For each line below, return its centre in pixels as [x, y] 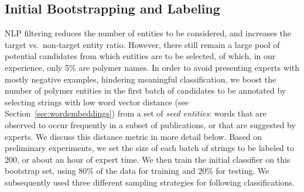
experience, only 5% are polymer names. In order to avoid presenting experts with [152, 67]
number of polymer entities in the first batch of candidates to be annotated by [146, 90]
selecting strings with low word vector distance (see [97, 102]
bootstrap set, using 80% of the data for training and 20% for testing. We [137, 171]
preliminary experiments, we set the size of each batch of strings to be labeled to [149, 148]
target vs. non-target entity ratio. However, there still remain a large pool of [142, 44]
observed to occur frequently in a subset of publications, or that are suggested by [150, 124]
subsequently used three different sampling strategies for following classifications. [150, 182]
